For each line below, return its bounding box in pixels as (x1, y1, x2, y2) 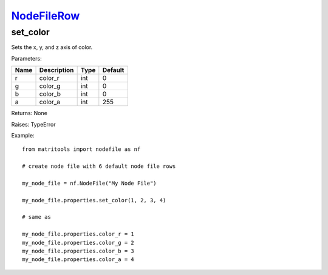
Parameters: (11, 55, 42, 62)
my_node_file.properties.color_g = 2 (22, 239, 135, 246)
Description (39, 66, 74, 75)
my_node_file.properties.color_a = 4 (22, 256, 135, 263)
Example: (11, 131, 35, 139)
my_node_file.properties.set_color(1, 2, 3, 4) (22, 197, 166, 204)
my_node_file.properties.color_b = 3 (22, 248, 135, 254)
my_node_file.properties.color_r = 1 (22, 231, 135, 237)
